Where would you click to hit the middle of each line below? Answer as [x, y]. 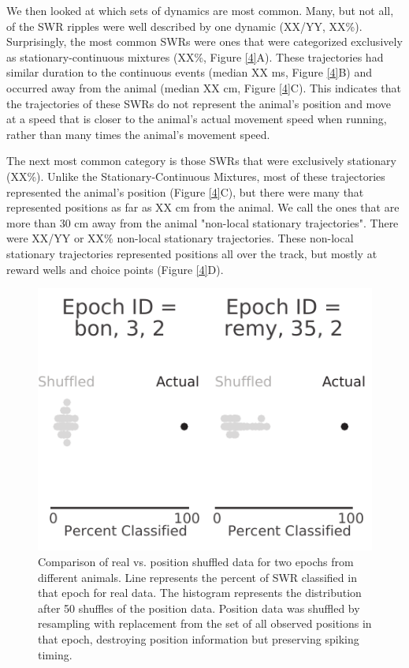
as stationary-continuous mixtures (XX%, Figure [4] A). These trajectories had [195, 56]
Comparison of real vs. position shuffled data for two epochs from [196, 561]
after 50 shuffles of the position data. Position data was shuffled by [199, 608]
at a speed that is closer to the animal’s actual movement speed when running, [197, 119]
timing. [55, 654]
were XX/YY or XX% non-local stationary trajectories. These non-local [180, 238]
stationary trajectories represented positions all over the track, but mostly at [192, 253]
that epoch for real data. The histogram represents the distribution [200, 593]
